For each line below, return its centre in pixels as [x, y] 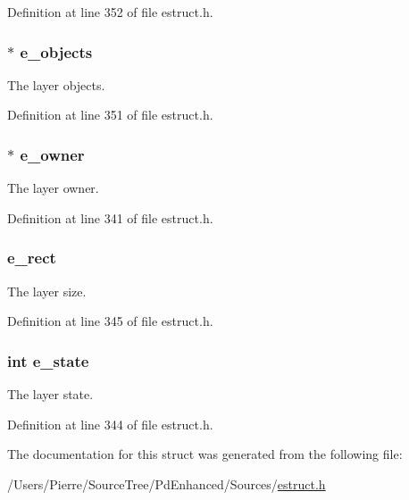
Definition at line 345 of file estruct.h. [110, 321]
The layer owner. [53, 188]
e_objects [56, 51]
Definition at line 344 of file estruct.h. [110, 424]
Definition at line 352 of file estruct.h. [110, 12]
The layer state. [50, 394]
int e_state [48, 360]
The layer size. [47, 291]
